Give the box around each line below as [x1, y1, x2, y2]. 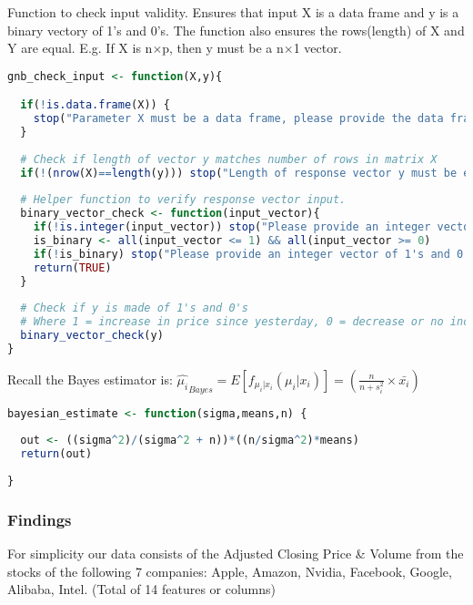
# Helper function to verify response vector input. [20, 193, 347, 207]
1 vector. [293, 38, 342, 57]
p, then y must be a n [162, 38, 284, 57]
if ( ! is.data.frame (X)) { [20, 98, 171, 112]
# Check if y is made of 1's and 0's [20, 302, 248, 315]
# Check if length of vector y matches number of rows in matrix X [20, 152, 438, 166]
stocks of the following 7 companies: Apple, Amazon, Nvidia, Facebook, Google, [7, 561, 452, 580]
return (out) [20, 447, 93, 461]
